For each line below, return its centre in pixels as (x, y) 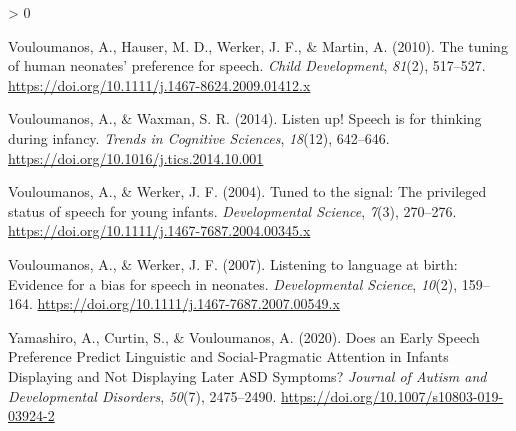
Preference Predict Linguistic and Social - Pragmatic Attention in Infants (228, 356)
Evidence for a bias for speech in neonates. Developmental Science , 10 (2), (233, 283)
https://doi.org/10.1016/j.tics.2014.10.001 (136, 157)
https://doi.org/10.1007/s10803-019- (392, 395)
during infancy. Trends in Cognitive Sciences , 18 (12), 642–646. (199, 137)
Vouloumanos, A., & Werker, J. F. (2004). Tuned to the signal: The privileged (247, 191)
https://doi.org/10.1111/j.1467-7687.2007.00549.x (188, 303)
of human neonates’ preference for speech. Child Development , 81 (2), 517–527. (247, 65)
